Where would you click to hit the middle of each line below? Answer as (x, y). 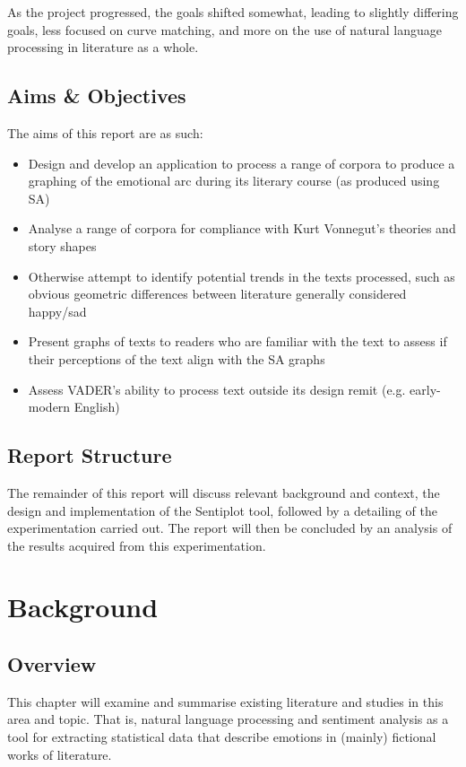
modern (49, 407)
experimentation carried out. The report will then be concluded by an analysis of (230, 528)
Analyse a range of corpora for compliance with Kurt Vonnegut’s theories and (242, 228)
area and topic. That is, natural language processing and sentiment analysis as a (228, 719)
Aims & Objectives (97, 96)
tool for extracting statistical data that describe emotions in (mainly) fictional (222, 737)
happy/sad (57, 311)
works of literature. (60, 754)
